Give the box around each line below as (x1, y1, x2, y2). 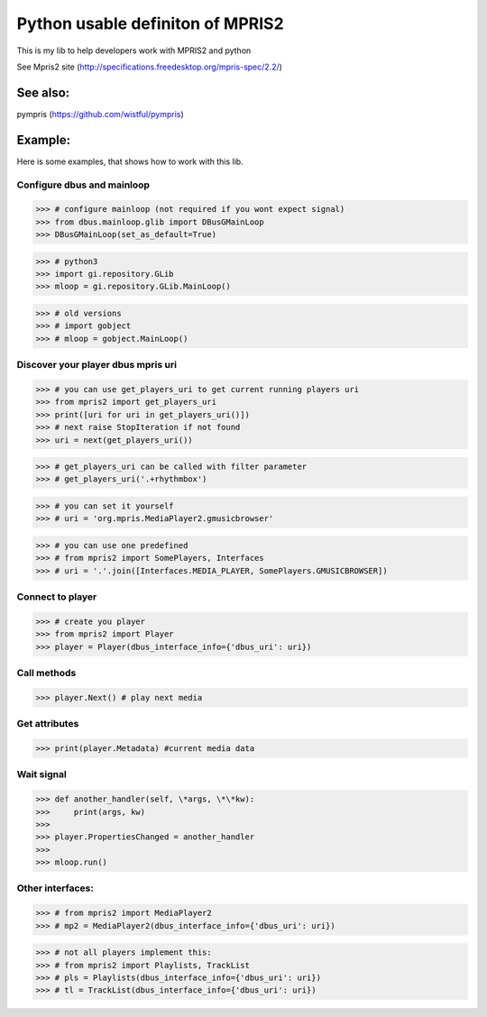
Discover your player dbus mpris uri (16, 359, 178, 371)
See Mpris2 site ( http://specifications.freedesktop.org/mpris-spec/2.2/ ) (16, 61, 283, 72)
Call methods (16, 667, 77, 680)
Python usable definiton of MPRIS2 (16, 14, 284, 33)
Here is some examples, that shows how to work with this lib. (16, 156, 243, 167)
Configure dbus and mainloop (16, 179, 151, 191)
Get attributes (16, 718, 79, 730)
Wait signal (16, 768, 67, 781)
